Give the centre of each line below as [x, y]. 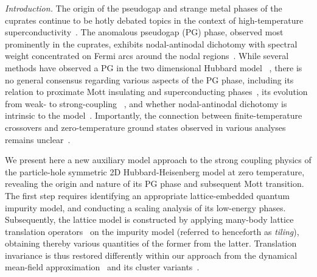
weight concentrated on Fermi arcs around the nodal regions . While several [147, 56]
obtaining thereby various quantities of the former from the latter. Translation [151, 243]
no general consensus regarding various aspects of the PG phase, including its [149, 79]
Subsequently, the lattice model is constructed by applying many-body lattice [149, 219]
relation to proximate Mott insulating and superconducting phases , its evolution [156, 92]
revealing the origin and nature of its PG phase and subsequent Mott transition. [155, 184]
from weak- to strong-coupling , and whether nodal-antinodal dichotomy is [146, 103]
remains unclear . [38, 139]
